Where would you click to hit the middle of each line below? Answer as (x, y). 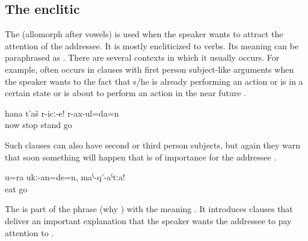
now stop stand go (38, 125)
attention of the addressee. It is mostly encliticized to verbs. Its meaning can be (152, 45)
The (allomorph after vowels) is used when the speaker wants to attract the (144, 34)
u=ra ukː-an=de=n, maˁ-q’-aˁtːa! (65, 177)
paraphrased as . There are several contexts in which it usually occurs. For (142, 57)
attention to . (29, 232)
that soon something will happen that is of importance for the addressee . (141, 157)
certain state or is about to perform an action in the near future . (125, 93)
